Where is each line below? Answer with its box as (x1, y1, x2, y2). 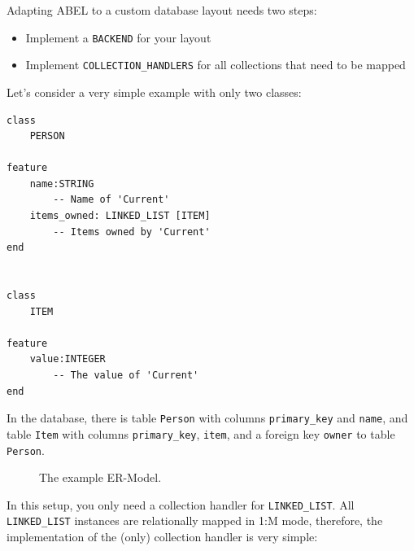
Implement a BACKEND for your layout (25, 28, 211, 46)
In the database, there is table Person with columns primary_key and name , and (7, 409, 408, 426)
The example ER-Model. (39, 469, 162, 486)
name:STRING (29, 177, 94, 190)
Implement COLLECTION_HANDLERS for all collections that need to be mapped (25, 56, 406, 73)
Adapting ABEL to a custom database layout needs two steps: (7, 2, 317, 18)
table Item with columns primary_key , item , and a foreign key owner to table (7, 425, 395, 442)
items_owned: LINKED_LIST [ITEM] (29, 210, 211, 222)
